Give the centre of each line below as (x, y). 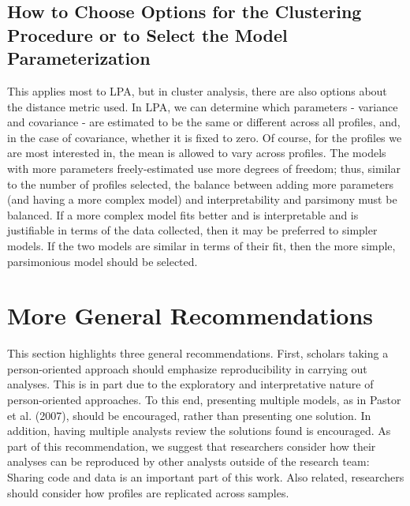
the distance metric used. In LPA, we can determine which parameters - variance (203, 106)
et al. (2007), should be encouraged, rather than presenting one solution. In (189, 415)
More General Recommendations (190, 315)
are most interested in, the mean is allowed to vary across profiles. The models (197, 153)
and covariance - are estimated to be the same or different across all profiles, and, (204, 122)
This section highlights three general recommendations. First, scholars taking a (198, 353)
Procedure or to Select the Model (147, 34)
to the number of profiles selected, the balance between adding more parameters (200, 184)
